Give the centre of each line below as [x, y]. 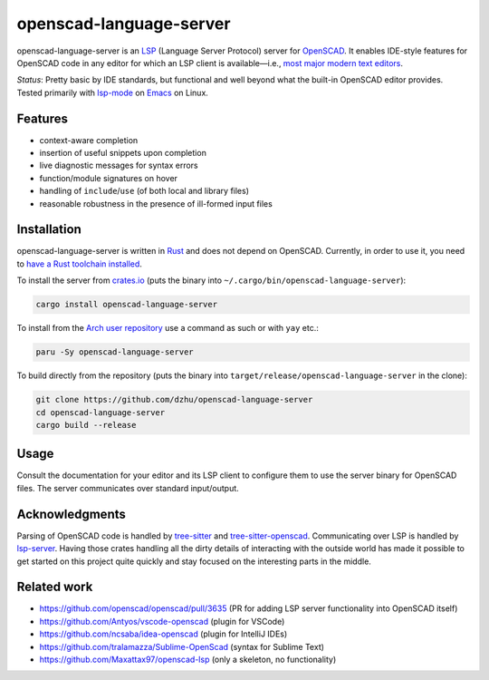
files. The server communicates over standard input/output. [128, 488]
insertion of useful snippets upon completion [123, 153]
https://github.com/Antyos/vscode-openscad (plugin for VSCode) [162, 621]
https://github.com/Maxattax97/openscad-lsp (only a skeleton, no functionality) [188, 660]
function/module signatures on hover [109, 178]
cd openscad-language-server [101, 412]
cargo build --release [86, 425]
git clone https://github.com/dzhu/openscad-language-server [174, 400]
